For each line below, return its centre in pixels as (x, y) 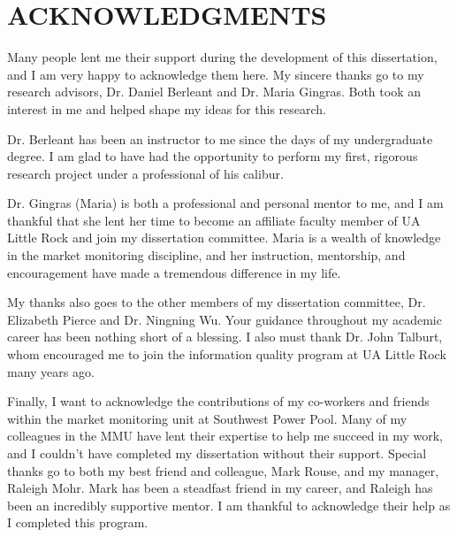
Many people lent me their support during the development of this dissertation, (222, 57)
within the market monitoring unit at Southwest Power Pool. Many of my (207, 418)
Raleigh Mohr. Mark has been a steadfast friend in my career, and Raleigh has (220, 488)
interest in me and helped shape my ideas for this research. (167, 108)
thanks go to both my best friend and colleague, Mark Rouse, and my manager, (223, 470)
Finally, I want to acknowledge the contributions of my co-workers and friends (218, 401)
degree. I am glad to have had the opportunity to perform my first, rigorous (213, 156)
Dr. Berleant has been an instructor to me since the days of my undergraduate (220, 138)
